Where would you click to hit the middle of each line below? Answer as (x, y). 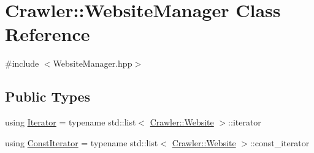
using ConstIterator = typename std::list (82, 142)
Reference (48, 34)
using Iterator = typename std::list (71, 122)
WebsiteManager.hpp (93, 63)
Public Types (48, 96)
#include (22, 63)
